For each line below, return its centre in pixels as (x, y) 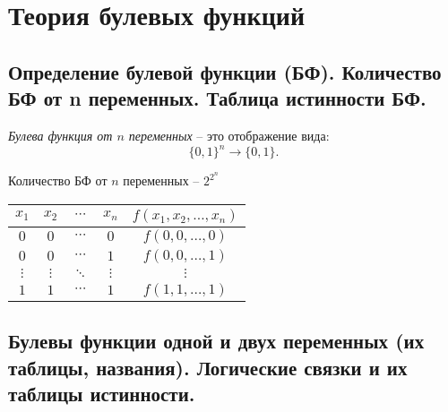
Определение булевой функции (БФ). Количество (225, 71)
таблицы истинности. (102, 393)
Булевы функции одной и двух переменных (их (216, 341)
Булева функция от (60, 135)
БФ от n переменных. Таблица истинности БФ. (217, 98)
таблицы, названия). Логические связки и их (208, 367)
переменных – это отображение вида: (229, 135)
